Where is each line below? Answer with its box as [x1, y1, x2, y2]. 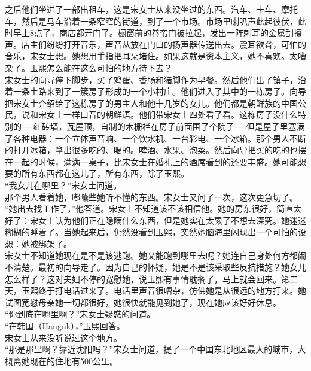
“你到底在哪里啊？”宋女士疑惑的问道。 [5, 308, 155, 320]
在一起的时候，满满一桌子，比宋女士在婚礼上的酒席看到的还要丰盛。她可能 [5, 155, 298, 168]
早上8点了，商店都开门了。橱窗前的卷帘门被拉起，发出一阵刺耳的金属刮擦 [13, 26, 302, 39]
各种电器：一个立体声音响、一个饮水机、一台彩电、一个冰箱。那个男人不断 [13, 132, 306, 144]
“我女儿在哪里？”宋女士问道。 [5, 178, 122, 191]
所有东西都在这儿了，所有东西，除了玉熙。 [21, 167, 189, 180]
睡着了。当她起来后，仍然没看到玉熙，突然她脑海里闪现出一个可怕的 [29, 226, 298, 238]
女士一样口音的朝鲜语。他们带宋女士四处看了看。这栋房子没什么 [46, 108, 298, 121]
